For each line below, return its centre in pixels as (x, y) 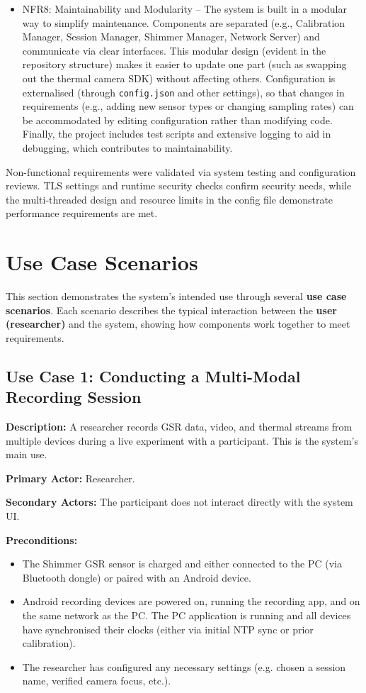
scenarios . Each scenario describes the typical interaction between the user (171, 310)
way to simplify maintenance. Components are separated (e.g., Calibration (184, 22)
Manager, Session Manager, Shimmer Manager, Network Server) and (171, 37)
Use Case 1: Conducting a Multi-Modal (153, 376)
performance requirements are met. (82, 213)
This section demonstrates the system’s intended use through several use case (176, 296)
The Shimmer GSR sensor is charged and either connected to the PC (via (182, 564)
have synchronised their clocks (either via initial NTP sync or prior (168, 629)
